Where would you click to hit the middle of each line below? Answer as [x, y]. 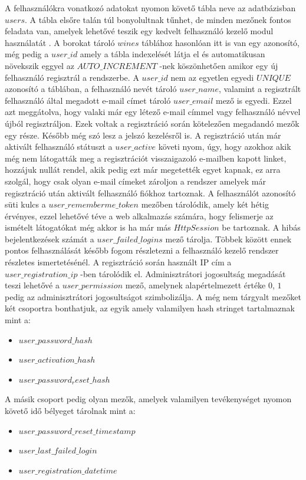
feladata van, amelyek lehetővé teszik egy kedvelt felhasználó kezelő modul [139, 31]
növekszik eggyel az [40, 65]
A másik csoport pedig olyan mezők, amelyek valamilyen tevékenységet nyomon [148, 399]
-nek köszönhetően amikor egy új [219, 65]
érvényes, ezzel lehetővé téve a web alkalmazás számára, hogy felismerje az [139, 216]
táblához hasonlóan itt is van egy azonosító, [221, 42]
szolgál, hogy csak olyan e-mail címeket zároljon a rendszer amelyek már [135, 181]
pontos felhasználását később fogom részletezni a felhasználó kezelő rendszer [142, 250]
